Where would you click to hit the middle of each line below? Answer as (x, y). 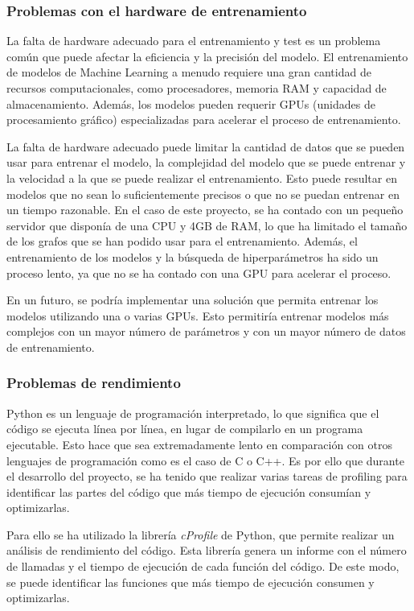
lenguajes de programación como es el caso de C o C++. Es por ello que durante (205, 460)
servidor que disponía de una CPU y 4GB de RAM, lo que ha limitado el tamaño (207, 225)
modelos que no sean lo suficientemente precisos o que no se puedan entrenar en (203, 194)
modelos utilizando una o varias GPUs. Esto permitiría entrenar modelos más (198, 315)
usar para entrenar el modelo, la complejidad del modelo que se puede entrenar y (206, 162)
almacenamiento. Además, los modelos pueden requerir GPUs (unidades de (191, 103)
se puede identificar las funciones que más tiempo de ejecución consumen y (191, 582)
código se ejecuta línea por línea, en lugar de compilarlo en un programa (185, 429)
